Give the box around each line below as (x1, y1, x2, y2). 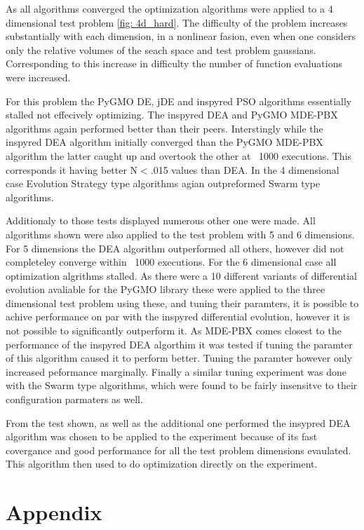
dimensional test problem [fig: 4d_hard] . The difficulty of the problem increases (6, 15, 348, 29)
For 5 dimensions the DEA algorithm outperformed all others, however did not (6, 240, 344, 255)
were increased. (6, 69, 71, 84)
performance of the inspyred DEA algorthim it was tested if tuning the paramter (6, 337, 353, 351)
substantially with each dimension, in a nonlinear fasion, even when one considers (6, 29, 356, 43)
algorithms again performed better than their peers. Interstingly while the (6, 121, 323, 135)
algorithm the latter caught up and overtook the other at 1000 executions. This (6, 148, 352, 163)
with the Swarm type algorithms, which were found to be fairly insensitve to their (6, 378, 358, 393)
